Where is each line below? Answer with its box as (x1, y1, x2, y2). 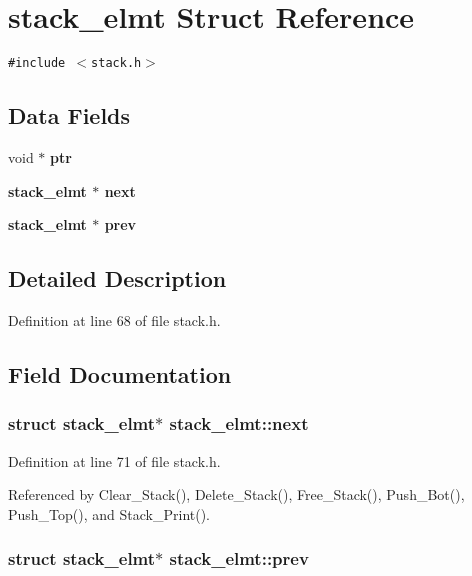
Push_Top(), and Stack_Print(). (8, 503, 211, 524)
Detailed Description (8, 263, 227, 294)
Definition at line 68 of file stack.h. (8, 309, 221, 330)
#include (8, 56, 66, 71)
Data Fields (8, 100, 131, 131)
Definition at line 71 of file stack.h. (8, 450, 221, 471)
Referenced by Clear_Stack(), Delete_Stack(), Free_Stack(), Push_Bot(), (8, 484, 465, 505)
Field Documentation (8, 358, 232, 389)
